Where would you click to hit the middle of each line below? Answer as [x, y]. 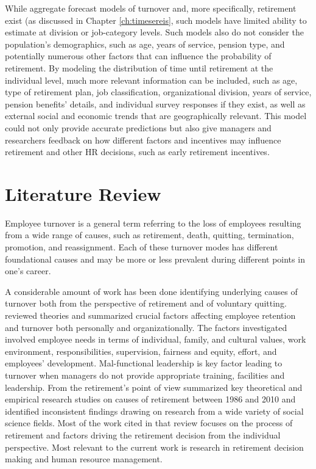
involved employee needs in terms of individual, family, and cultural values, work [156, 339]
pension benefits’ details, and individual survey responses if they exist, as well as [155, 104]
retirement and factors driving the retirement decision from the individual [143, 434]
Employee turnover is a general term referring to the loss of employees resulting [153, 223]
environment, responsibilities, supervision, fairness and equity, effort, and [141, 351]
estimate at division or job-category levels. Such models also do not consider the [154, 32]
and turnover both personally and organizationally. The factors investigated [146, 327]
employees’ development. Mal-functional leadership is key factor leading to [144, 363]
